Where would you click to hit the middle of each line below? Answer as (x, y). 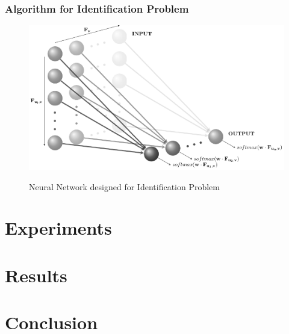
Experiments (58, 228)
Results (36, 275)
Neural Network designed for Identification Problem (125, 186)
